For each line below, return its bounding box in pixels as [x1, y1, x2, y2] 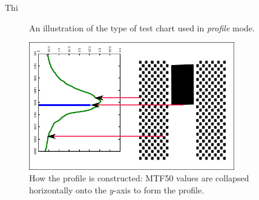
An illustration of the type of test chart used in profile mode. [29, 21, 255, 34]
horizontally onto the [29, 183, 107, 196]
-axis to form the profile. [113, 183, 205, 196]
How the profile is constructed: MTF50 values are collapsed [29, 172, 249, 184]
